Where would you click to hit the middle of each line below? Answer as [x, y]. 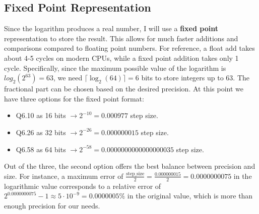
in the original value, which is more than [190, 196]
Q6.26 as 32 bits [41, 132]
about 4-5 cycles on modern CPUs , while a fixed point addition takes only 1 [121, 58]
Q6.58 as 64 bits [41, 149]
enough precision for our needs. [52, 205]
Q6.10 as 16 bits [41, 115]
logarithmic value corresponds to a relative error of [83, 186]
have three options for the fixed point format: [74, 98]
